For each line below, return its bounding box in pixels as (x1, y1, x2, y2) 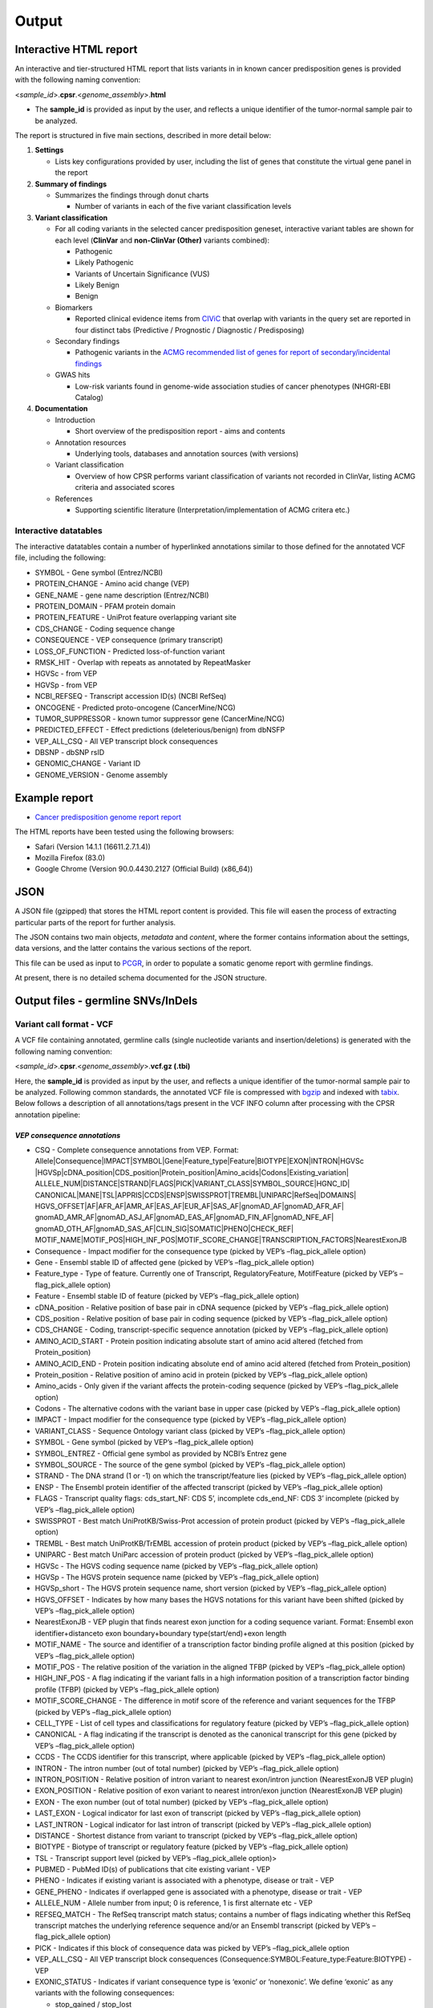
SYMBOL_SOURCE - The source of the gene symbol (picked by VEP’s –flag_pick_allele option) (34, 1460, 346, 1470)
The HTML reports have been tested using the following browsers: (14, 827, 234, 837)
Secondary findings (55, 337, 120, 346)
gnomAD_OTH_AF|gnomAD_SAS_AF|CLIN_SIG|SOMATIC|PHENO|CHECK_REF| (34, 1223, 294, 1233)
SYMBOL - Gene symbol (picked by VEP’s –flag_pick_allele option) (34, 1438, 254, 1447)
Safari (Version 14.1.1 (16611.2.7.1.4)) (34, 842, 152, 851)
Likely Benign (75, 280, 119, 290)
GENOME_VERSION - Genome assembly (34, 769, 168, 779)
